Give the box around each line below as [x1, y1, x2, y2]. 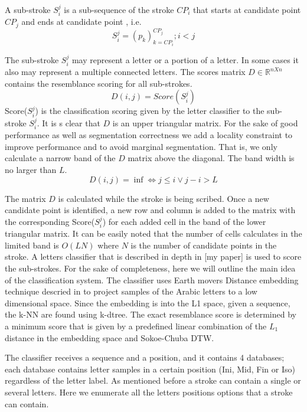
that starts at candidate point [193, 4, 301, 15]
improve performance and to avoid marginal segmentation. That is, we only [5, 140, 277, 152]
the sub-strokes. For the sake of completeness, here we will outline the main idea [5, 262, 296, 274]
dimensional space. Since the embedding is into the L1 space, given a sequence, [5, 296, 290, 309]
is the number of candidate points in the [130, 238, 277, 251]
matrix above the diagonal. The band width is [128, 152, 295, 164]
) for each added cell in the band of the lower [102, 215, 266, 227]
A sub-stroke [5, 4, 51, 15]
